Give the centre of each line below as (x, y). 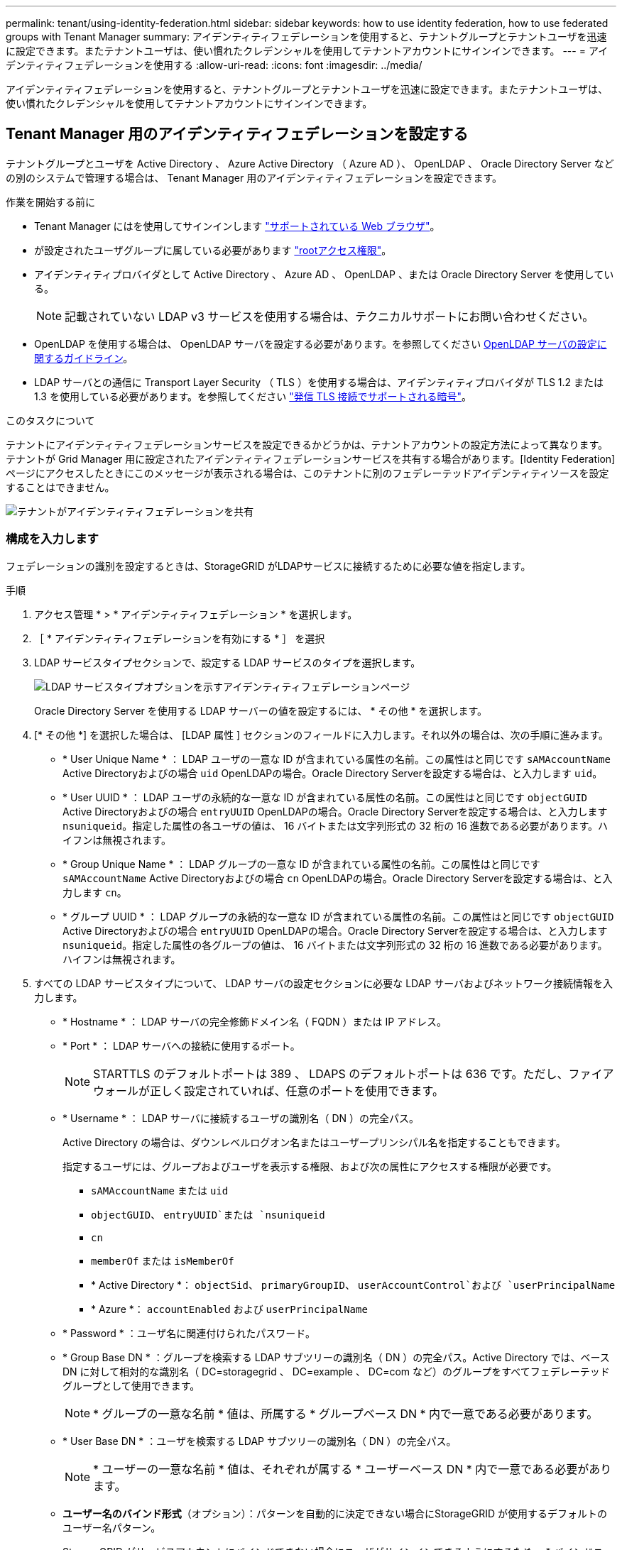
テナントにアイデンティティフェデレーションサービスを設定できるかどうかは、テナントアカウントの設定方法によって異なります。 (307, 444)
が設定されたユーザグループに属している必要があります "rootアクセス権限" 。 (213, 250)
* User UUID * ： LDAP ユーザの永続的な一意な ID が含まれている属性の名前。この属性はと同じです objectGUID (325, 797)
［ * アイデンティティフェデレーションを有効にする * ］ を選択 (180, 638)
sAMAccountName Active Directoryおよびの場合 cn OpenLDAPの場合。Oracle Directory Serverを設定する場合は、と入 (338, 878)
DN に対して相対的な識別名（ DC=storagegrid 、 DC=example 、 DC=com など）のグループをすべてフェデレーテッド (336, 1371)
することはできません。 (60, 487)
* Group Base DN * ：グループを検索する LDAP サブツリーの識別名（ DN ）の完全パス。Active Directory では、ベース (336, 1357)
